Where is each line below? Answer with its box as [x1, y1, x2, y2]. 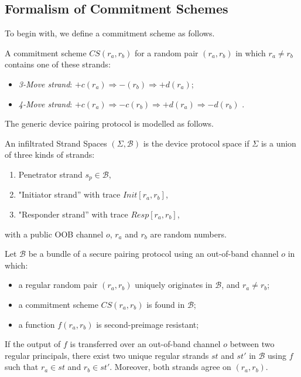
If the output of [5, 338, 61, 350]
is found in [146, 298, 185, 310]
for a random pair [134, 46, 199, 59]
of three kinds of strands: [5, 148, 95, 161]
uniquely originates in [135, 278, 213, 291]
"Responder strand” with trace [18, 208, 128, 220]
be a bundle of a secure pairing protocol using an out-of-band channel [28, 247, 279, 260]
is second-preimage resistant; [96, 318, 199, 330]
